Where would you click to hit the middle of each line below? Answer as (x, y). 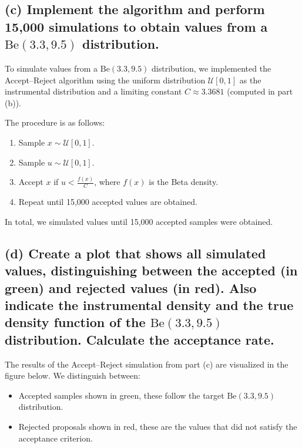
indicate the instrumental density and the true (149, 305)
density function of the (75, 322)
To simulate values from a (51, 68)
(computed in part (260, 91)
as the (250, 80)
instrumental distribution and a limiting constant (93, 91)
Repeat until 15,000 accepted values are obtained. (108, 202)
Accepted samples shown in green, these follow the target (121, 395)
